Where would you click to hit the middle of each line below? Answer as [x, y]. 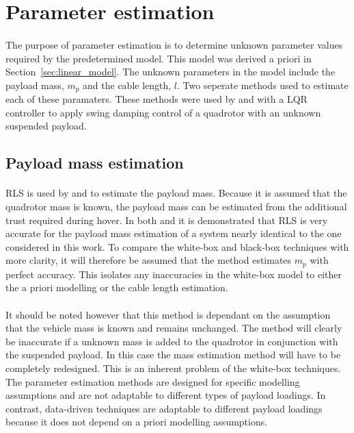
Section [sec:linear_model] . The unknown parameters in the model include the [171, 72]
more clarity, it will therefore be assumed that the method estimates [149, 260]
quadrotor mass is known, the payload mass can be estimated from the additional [176, 206]
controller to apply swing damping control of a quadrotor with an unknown [163, 112]
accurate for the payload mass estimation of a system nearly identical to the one [174, 233]
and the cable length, [127, 85]
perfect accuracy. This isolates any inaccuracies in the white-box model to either [174, 274]
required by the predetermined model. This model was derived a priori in [159, 58]
